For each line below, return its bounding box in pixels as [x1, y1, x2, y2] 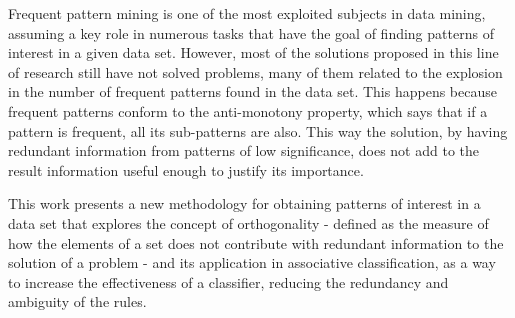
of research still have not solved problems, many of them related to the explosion [8, 61, 503, 82]
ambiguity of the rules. [8, 291, 147, 312]
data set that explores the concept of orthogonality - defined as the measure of [8, 212, 489, 233]
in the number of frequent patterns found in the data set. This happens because [8, 81, 497, 102]
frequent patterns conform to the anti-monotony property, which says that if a [8, 100, 488, 121]
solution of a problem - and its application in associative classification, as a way [8, 252, 496, 273]
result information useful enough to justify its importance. [8, 159, 364, 180]
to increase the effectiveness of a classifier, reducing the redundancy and [8, 271, 449, 292]
